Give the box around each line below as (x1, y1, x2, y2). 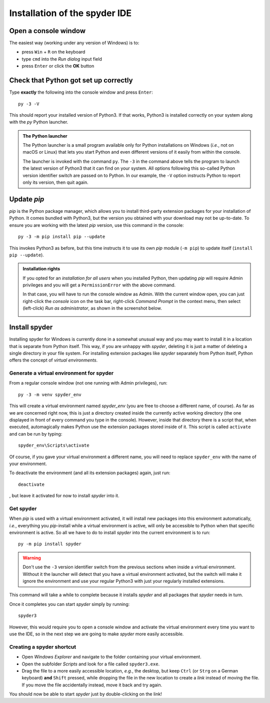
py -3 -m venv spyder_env (18, 392, 82, 398)
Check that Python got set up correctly (9, 76, 133, 85)
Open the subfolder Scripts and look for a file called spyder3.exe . (21, 661, 160, 667)
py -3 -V (18, 101, 39, 107)
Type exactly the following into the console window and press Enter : (9, 89, 153, 95)
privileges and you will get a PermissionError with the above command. (22, 282, 176, 288)
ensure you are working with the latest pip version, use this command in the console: (9, 222, 184, 228)
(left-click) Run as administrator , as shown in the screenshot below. (22, 305, 162, 311)
